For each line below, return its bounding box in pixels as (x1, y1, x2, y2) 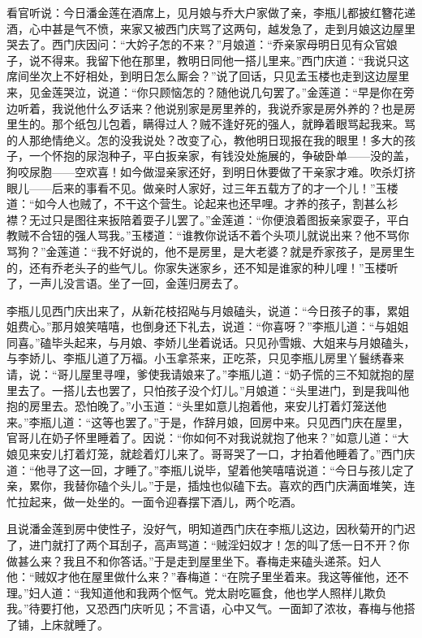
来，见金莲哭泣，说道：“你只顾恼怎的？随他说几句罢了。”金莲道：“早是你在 (6, 83, 403, 100)
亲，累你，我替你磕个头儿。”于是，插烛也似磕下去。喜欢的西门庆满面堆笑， (6, 477, 404, 494)
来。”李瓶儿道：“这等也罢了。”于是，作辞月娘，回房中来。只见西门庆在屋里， (6, 413, 409, 430)
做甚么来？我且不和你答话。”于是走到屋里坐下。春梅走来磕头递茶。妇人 (6, 552, 381, 569)
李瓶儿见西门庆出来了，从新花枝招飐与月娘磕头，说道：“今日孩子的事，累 (6, 302, 398, 319)
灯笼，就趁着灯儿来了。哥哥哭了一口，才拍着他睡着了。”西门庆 (85, 445, 416, 462)
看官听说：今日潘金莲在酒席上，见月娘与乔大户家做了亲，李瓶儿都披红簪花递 (6, 4, 416, 20)
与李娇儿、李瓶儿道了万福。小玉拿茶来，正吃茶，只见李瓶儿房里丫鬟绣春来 (6, 349, 404, 367)
